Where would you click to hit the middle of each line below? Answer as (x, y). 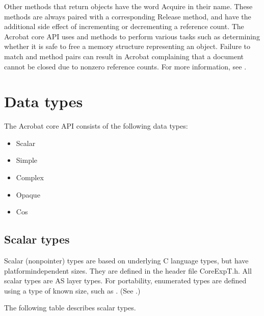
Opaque (28, 194)
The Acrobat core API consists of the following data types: (96, 126)
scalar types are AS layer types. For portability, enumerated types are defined (125, 281)
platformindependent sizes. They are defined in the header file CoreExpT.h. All (128, 270)
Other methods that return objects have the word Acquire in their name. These (128, 6)
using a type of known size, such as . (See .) (72, 290)
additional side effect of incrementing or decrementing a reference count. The (124, 26)
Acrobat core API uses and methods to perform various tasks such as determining (132, 36)
